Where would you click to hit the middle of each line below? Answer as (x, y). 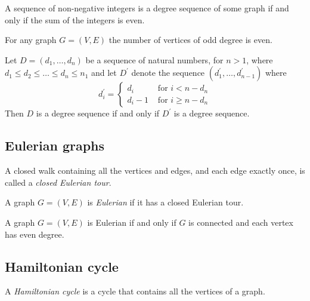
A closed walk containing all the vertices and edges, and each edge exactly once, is (155, 171)
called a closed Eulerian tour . (58, 182)
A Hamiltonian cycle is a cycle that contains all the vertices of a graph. (135, 291)
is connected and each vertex (241, 222)
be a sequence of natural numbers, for (154, 59)
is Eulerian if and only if (132, 222)
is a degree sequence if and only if (98, 113)
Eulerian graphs (55, 145)
